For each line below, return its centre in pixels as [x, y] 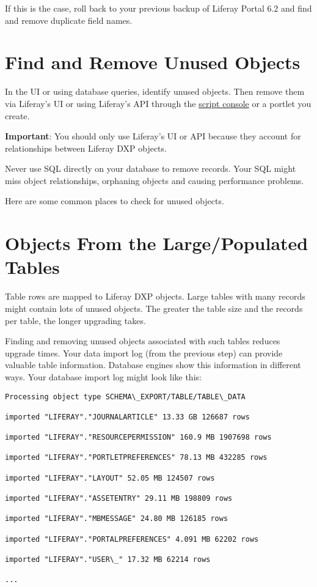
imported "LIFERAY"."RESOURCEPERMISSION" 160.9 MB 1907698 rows [138, 437]
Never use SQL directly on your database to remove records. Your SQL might [151, 168]
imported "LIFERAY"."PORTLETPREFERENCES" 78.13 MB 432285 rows [136, 458]
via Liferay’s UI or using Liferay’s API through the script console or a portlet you [158, 103]
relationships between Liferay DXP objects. [86, 148]
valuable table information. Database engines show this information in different [153, 365]
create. [17, 115]
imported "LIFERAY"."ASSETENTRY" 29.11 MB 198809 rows [119, 499]
